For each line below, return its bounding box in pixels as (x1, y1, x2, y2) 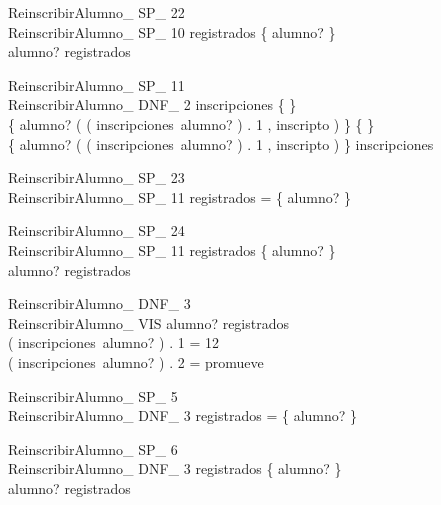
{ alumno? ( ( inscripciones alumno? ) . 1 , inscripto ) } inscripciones (8, 133, 434, 154)
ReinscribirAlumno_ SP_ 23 (8, 167, 185, 188)
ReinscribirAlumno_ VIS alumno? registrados (8, 312, 289, 333)
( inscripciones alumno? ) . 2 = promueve (8, 351, 264, 372)
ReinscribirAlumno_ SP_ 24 (8, 220, 185, 241)
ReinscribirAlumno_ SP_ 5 (8, 385, 178, 406)
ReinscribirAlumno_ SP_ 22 (8, 2, 185, 22)
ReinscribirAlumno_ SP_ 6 (8, 438, 178, 459)
